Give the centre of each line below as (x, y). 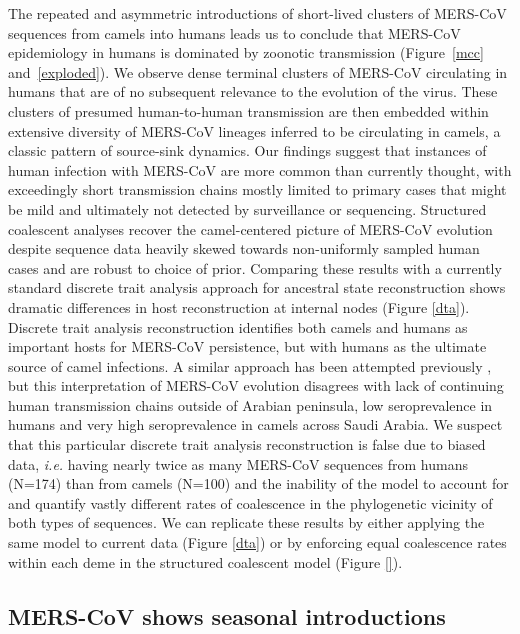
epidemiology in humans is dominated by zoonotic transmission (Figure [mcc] (246, 52)
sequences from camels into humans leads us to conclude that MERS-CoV (234, 32)
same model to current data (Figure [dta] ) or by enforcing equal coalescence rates (257, 542)
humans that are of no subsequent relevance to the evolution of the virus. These (253, 91)
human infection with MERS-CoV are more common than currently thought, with (260, 169)
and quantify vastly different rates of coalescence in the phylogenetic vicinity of (250, 502)
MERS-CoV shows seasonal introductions (227, 615)
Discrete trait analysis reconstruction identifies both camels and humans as (238, 326)
